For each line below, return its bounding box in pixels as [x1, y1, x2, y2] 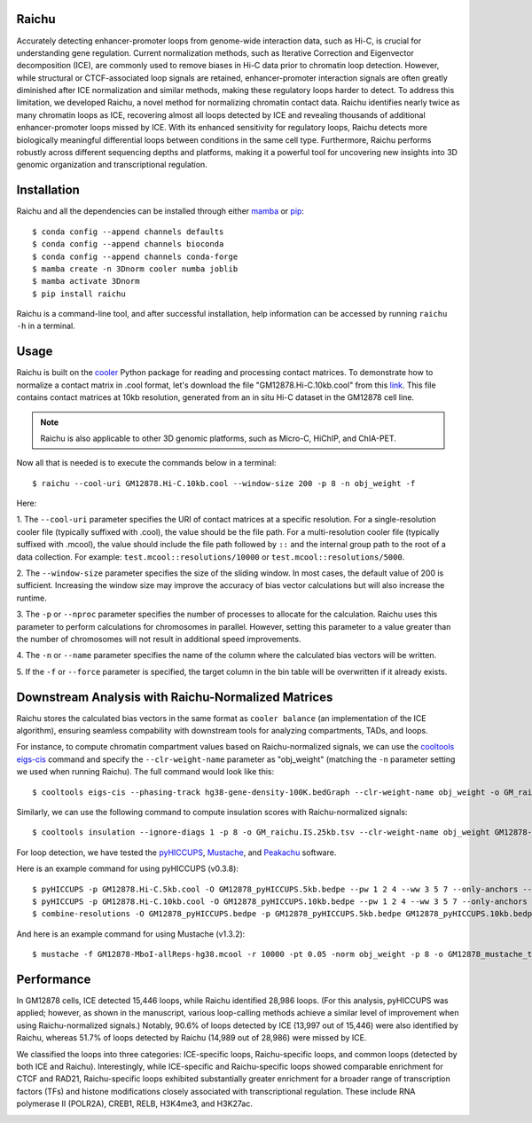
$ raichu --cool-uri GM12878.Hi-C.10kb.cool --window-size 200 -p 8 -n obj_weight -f [32, 478, 416, 488]
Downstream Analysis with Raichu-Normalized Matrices [16, 689, 333, 704]
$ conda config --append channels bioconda [32, 240, 224, 249]
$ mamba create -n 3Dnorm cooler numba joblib [32, 263, 239, 274]
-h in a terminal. [16, 320, 75, 332]
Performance [16, 971, 91, 986]
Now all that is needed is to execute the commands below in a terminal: [16, 458, 277, 468]
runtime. [16, 593, 48, 603]
